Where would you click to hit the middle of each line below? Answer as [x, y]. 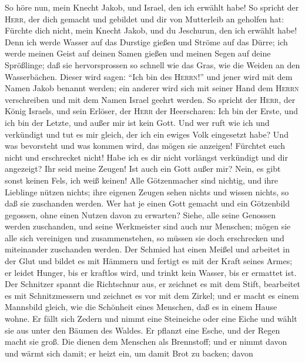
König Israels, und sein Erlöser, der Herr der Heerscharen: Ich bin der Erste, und [152, 111]
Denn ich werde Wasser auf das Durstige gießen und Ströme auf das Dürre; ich [146, 41]
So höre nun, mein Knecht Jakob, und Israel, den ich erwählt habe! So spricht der [152, 7]
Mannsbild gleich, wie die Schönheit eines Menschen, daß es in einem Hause [141, 307]
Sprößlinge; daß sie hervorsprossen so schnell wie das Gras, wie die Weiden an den [152, 64]
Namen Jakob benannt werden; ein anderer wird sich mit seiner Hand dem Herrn [152, 88]
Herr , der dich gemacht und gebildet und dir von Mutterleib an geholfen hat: [145, 19]
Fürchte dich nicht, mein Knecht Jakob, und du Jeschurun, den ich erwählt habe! [151, 30]
